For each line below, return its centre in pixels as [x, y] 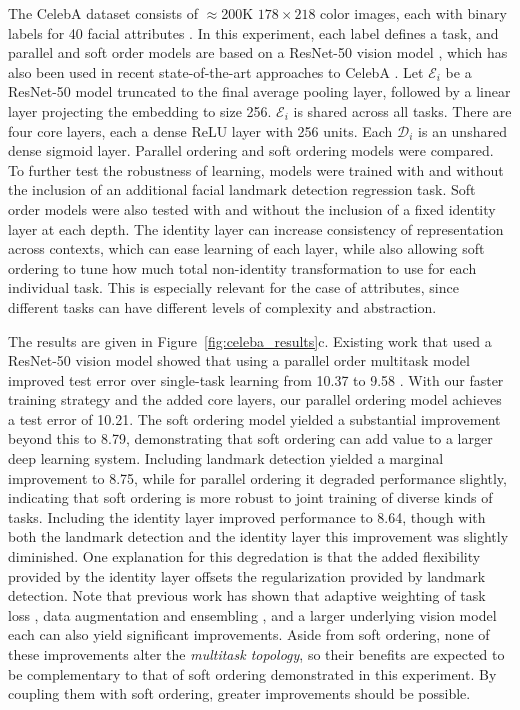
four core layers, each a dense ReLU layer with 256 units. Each [200, 130]
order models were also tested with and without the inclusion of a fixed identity [252, 208]
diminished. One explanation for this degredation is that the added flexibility [244, 556]
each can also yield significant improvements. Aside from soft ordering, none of [249, 634]
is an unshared [462, 130]
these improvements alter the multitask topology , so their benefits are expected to [256, 654]
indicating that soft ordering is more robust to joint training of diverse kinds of [250, 497]
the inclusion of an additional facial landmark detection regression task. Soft [242, 189]
